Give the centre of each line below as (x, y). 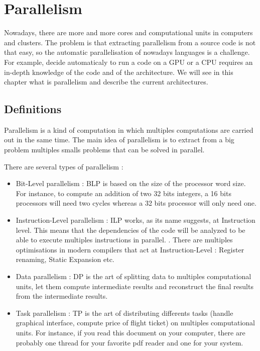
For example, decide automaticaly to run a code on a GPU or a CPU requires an (128, 62)
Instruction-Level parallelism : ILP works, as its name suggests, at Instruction (136, 220)
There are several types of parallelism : (64, 166)
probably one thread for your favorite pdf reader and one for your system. (129, 342)
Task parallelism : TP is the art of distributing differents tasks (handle (124, 313)
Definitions (33, 109)
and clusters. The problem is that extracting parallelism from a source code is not (130, 42)
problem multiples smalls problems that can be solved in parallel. (104, 150)
